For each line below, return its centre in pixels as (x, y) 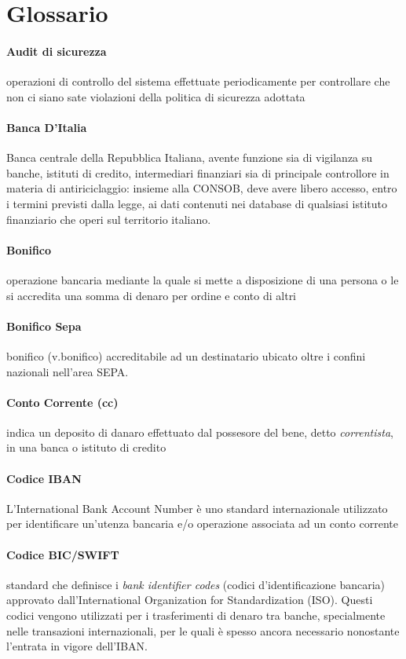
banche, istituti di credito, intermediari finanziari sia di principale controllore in (198, 172)
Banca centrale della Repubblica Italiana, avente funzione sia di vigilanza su (190, 157)
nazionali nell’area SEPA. (68, 371)
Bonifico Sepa (44, 326)
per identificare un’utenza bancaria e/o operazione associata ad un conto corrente (202, 524)
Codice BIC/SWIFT (63, 554)
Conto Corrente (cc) (62, 402)
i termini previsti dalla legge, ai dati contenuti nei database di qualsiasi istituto (197, 203)
